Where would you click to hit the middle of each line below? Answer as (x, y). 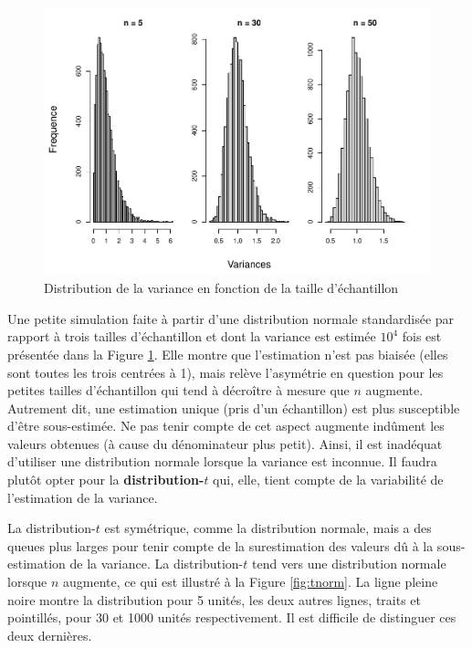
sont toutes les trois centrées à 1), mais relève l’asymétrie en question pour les (226, 372)
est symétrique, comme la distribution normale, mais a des (268, 528)
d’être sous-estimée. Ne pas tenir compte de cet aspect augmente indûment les (226, 426)
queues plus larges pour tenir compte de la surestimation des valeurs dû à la (220, 545)
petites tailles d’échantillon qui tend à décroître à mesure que (178, 390)
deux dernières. (50, 635)
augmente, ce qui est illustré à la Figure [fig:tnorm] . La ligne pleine (251, 582)
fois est (422, 336)
